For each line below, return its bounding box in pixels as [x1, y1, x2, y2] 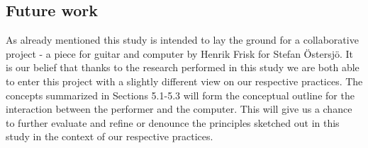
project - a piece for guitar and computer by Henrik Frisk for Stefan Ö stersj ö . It [6, 46, 354, 61]
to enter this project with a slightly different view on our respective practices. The [6, 73, 363, 88]
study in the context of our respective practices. [6, 129, 213, 144]
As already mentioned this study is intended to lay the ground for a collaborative [6, 32, 359, 47]
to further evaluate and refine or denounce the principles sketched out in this [6, 115, 340, 130]
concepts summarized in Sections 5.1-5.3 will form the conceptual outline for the [6, 87, 355, 102]
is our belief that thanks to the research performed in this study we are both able [6, 60, 359, 75]
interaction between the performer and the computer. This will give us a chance [6, 101, 352, 116]
